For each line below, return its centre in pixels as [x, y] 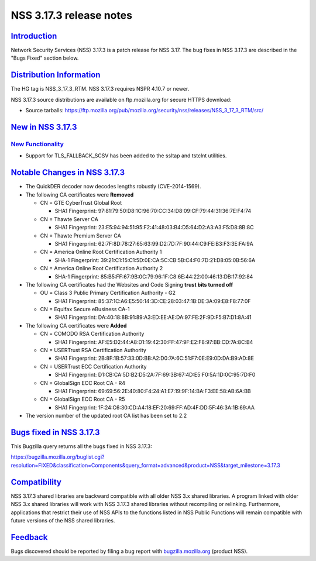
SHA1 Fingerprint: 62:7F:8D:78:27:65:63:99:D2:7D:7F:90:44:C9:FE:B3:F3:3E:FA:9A [154, 243]
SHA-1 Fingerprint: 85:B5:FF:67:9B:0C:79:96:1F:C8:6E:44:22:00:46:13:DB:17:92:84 [154, 276]
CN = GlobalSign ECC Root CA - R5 [83, 399]
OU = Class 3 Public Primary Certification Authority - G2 [108, 293]
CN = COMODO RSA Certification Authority [92, 334]
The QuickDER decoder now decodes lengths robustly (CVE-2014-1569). [113, 187]
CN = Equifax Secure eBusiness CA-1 [85, 309]
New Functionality [37, 144]
